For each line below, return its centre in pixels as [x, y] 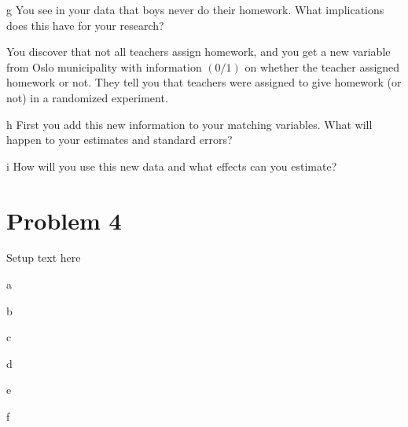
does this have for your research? [85, 25]
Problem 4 [64, 220]
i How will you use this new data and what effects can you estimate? [172, 166]
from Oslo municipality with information [104, 66]
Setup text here [44, 258]
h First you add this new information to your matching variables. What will [189, 124]
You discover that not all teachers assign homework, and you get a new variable [198, 52]
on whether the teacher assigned [322, 66]
